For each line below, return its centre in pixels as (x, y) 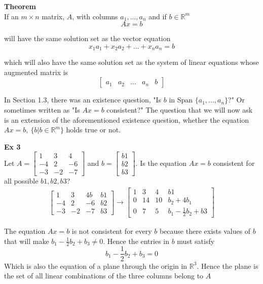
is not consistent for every (112, 231)
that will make (27, 241)
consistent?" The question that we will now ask (180, 110)
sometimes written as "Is (42, 110)
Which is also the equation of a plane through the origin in (96, 265)
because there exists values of (205, 231)
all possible (21, 181)
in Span (181, 100)
